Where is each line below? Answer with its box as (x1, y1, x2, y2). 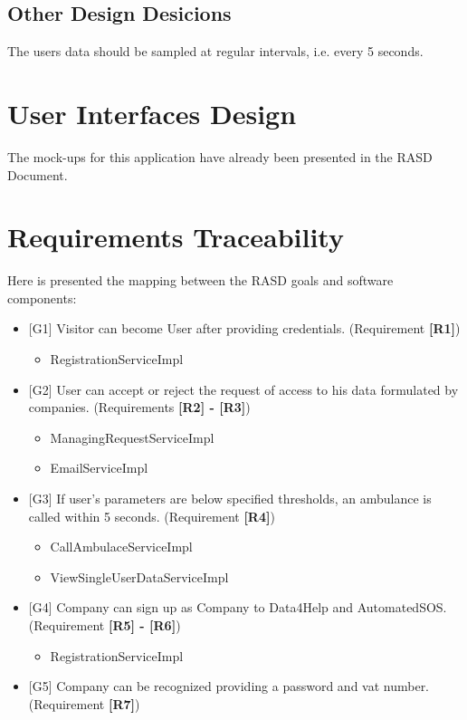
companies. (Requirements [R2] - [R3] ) (28, 398, 251, 417)
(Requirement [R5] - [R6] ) (28, 615, 181, 634)
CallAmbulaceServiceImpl (50, 537, 193, 556)
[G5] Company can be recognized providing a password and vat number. (28, 677, 430, 696)
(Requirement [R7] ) (28, 694, 140, 713)
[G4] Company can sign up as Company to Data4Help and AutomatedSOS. (28, 598, 447, 617)
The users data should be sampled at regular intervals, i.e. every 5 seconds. (7, 42, 424, 61)
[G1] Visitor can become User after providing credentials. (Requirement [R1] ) (28, 319, 461, 338)
